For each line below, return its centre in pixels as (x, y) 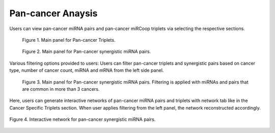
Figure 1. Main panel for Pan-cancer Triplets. (69, 40)
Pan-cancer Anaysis (53, 13)
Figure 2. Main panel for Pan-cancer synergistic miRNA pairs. (87, 51)
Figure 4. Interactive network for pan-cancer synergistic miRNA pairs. (82, 119)
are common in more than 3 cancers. (61, 89)
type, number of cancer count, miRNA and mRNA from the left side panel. (87, 70)
